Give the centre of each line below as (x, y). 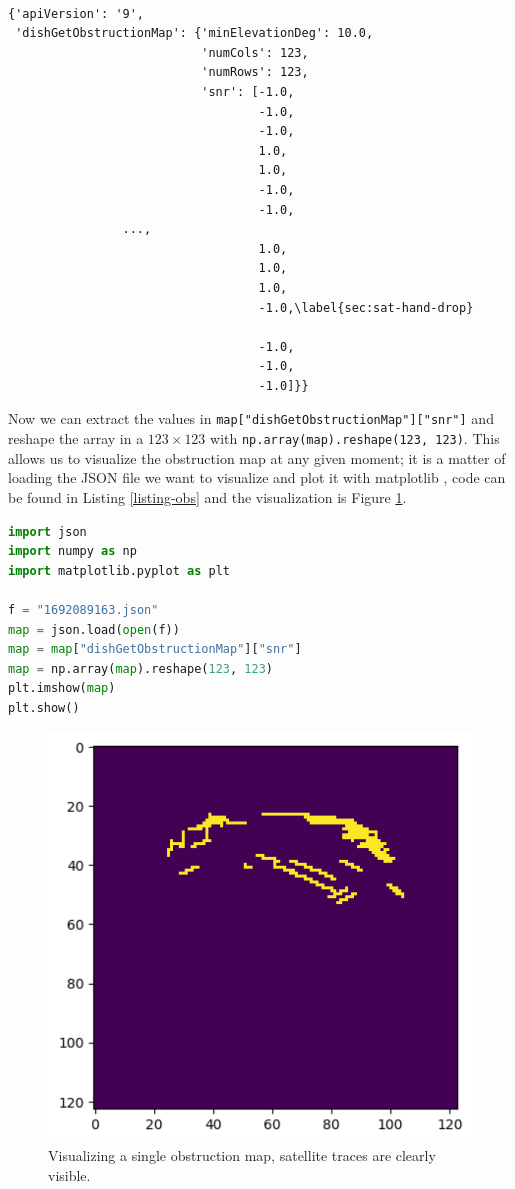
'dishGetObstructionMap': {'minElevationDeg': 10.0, (194, 33)
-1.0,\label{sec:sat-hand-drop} (366, 307)
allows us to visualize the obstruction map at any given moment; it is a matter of (257, 457)
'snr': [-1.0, (248, 91)
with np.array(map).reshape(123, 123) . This (355, 438)
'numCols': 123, (255, 52)
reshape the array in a (76, 438)
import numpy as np (72, 551)
